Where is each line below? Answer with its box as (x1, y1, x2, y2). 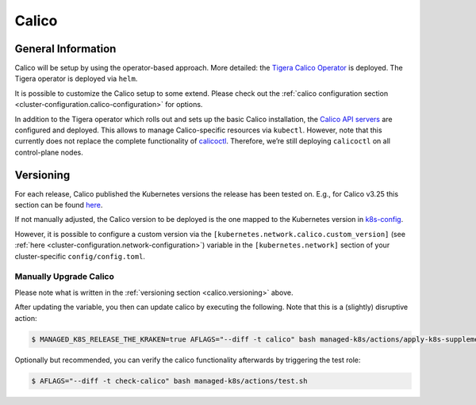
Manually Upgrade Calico (14, 271, 114, 282)
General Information (14, 42, 117, 55)
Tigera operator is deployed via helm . (14, 74, 138, 83)
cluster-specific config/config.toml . (14, 251, 146, 261)
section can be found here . (14, 201, 103, 210)
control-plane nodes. (14, 147, 83, 157)
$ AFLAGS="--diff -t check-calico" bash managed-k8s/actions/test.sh (31, 376, 308, 385)
